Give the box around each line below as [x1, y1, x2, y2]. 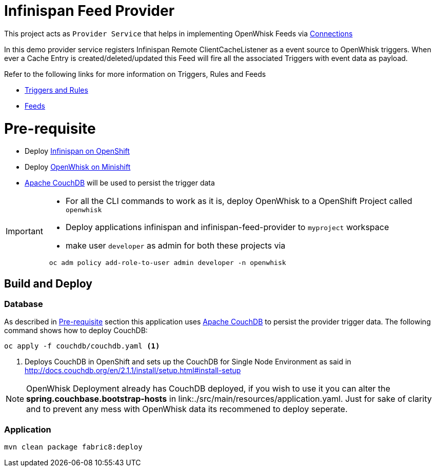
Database [4, 299, 43, 310]
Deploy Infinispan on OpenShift [25, 147, 130, 156]
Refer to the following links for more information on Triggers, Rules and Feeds [4, 69, 266, 78]
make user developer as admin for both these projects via [65, 240, 286, 251]
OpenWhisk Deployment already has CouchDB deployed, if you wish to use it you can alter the [26, 383, 390, 394]
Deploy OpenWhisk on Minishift [25, 162, 131, 172]
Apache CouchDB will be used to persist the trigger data [25, 178, 215, 188]
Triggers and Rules [25, 85, 88, 94]
